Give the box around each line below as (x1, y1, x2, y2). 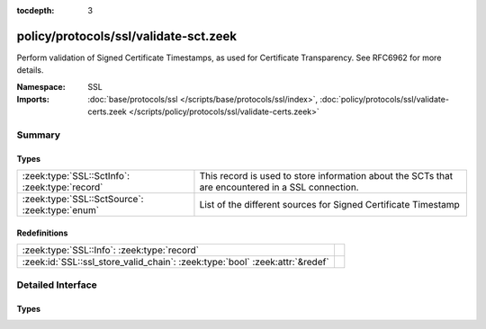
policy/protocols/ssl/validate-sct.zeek (16, 28, 238, 44)
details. (16, 65, 44, 76)
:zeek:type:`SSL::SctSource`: (22, 193, 144, 206)
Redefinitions (16, 227, 68, 238)
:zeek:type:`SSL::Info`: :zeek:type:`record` (22, 244, 200, 256)
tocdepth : (16, 5, 55, 15)
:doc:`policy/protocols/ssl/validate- (319, 94, 450, 105)
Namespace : (16, 81, 67, 92)
